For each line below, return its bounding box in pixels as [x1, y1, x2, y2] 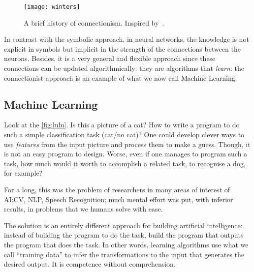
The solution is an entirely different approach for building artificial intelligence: [4, 220, 243, 230]
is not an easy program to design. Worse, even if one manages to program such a [4, 149, 248, 159]
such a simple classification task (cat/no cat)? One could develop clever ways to [4, 129, 245, 140]
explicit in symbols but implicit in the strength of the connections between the [4, 43, 241, 54]
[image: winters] [24, 3, 80, 10]
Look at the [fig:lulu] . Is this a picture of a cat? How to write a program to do [4, 120, 240, 130]
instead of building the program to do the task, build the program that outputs [4, 230, 244, 240]
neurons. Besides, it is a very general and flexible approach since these [4, 53, 216, 63]
